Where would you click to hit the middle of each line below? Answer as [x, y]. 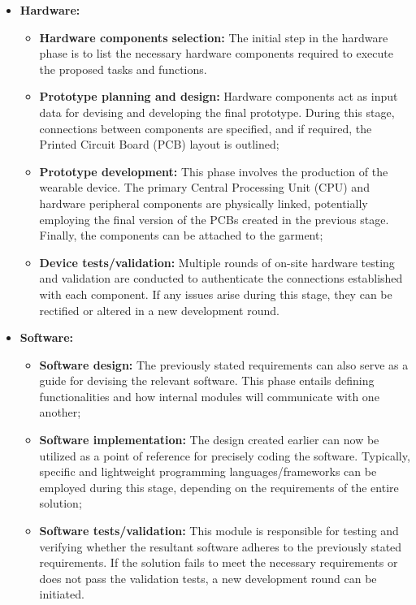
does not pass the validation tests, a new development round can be [208, 578]
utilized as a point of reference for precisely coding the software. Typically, [225, 455]
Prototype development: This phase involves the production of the [214, 171]
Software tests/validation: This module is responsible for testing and [219, 531]
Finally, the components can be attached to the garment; [181, 235]
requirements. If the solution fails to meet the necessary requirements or [219, 562]
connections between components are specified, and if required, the [206, 128]
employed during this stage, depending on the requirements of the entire [219, 487]
